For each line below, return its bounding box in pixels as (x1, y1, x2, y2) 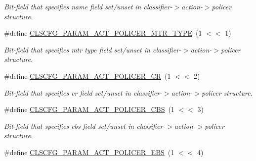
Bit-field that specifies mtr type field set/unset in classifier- (4, 44, 182, 54)
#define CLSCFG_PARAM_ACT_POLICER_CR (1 (4, 70, 171, 81)
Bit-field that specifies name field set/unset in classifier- (4, 1, 172, 11)
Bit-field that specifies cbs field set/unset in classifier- (4, 120, 166, 131)
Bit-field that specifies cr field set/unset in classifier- (4, 87, 163, 98)
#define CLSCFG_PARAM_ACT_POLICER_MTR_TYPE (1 (4, 28, 202, 38)
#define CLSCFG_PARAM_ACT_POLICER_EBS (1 (4, 147, 174, 157)
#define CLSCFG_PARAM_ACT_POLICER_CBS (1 (4, 104, 174, 114)
